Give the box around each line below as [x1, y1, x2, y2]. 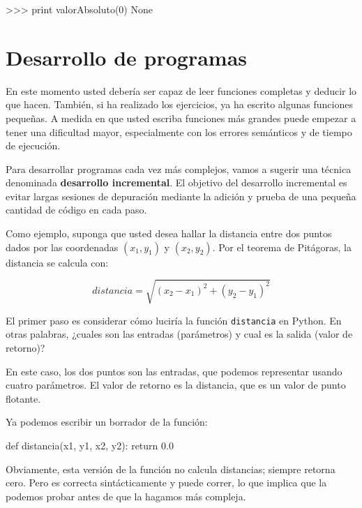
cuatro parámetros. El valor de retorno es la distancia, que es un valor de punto [6, 378, 346, 392]
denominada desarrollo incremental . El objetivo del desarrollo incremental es [6, 175, 347, 190]
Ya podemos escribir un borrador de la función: [6, 414, 208, 429]
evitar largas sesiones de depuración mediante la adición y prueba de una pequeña [6, 188, 356, 203]
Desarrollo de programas [6, 43, 247, 71]
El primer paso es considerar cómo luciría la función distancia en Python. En [6, 313, 342, 327]
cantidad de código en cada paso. [6, 202, 147, 217]
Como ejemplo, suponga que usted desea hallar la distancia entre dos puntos [6, 226, 332, 241]
